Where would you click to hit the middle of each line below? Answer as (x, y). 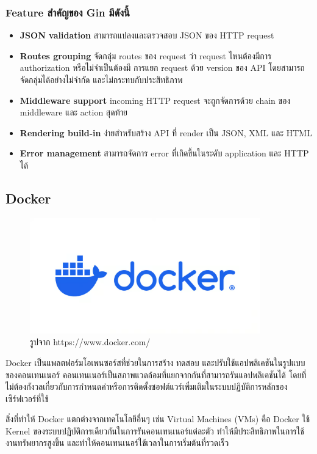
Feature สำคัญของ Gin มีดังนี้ (68, 12)
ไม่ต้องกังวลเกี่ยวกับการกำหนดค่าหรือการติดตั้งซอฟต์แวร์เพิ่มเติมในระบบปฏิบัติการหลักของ (147, 386)
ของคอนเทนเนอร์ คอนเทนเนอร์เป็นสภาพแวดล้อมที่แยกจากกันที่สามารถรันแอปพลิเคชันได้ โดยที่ (156, 374)
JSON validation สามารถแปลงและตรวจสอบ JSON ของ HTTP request (147, 35)
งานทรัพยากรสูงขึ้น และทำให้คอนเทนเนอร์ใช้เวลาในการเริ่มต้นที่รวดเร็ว (117, 443)
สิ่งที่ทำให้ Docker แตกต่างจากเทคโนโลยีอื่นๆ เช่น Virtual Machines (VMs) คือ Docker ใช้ (158, 419)
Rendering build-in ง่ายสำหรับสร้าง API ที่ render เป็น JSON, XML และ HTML (166, 132)
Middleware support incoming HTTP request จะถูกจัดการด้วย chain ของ (155, 100)
